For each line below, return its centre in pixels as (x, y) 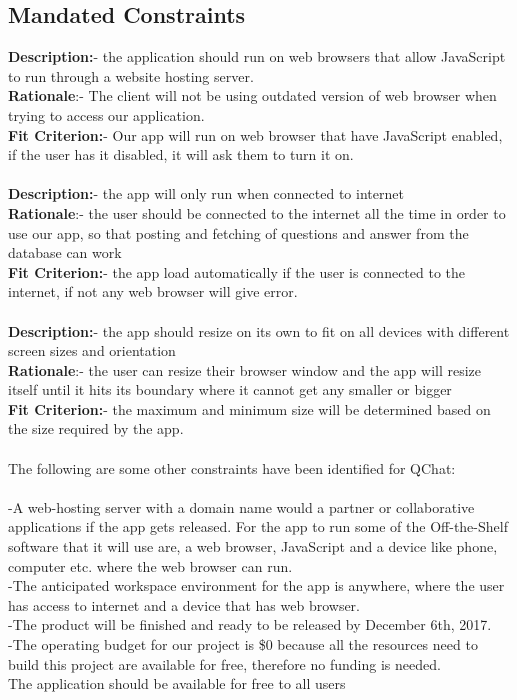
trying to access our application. (106, 114)
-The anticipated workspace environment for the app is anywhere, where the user (256, 585)
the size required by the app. (96, 428)
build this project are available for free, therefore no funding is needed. (224, 663)
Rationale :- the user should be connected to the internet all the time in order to (257, 212)
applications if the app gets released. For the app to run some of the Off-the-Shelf (258, 526)
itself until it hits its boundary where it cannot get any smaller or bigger (230, 389)
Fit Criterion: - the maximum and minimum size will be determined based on (249, 408)
